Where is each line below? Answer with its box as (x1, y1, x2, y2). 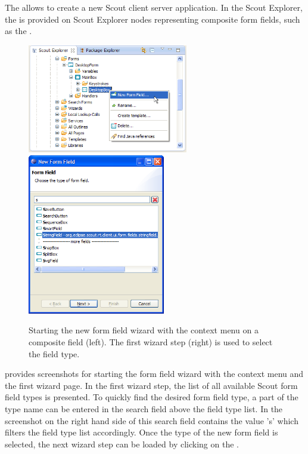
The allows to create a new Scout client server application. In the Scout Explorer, (5, 1, 303, 13)
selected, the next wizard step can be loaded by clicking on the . (5, 437, 239, 450)
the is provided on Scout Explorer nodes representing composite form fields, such (5, 13, 300, 25)
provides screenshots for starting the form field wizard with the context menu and (5, 367, 304, 380)
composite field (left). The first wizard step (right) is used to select (29, 335, 273, 348)
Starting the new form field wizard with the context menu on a (29, 324, 259, 336)
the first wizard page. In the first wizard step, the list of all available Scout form (5, 379, 298, 391)
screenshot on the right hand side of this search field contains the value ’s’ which (5, 414, 298, 427)
